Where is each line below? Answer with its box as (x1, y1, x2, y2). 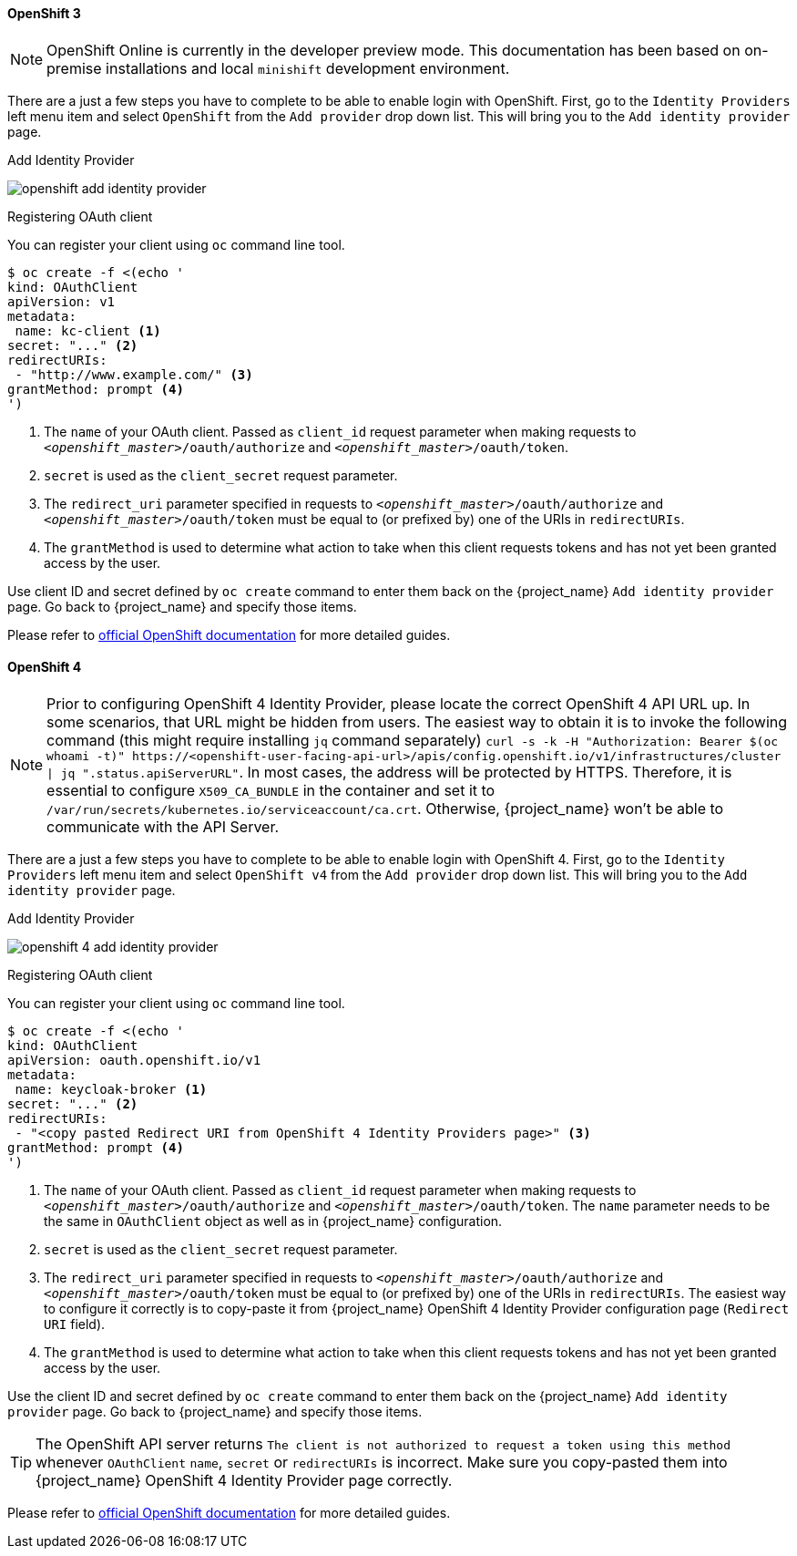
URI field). (44, 1315, 106, 1332)
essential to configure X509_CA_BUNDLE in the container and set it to (46, 780, 496, 799)
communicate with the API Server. (46, 817, 280, 836)
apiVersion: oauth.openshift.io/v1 (7, 1052, 261, 1067)
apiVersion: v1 (7, 294, 116, 309)
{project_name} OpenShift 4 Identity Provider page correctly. (36, 1470, 453, 1489)
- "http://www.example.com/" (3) (15, 366, 253, 382)
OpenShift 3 (7, 5, 81, 21)
